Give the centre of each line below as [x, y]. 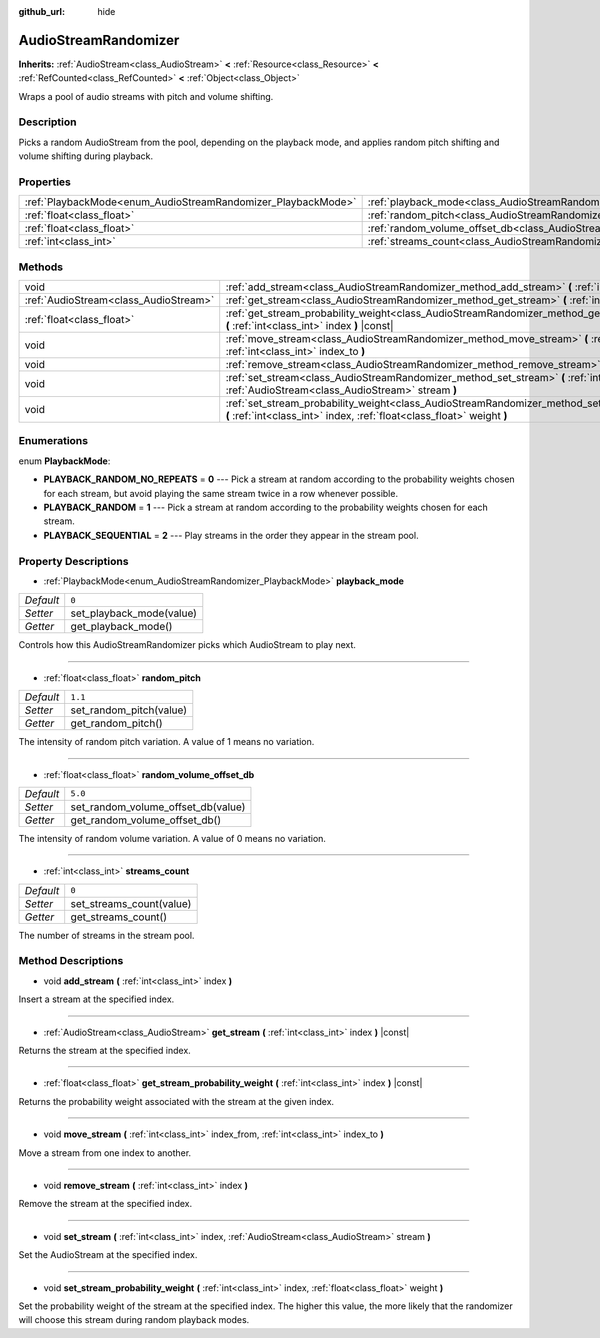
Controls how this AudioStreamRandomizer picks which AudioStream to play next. [187, 645]
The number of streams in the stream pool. [106, 935]
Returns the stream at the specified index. [105, 1050]
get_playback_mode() [121, 627]
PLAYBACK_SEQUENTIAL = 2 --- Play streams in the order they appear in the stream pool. [231, 535]
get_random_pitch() [117, 723]
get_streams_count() [118, 917]
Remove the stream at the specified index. [105, 1204]
